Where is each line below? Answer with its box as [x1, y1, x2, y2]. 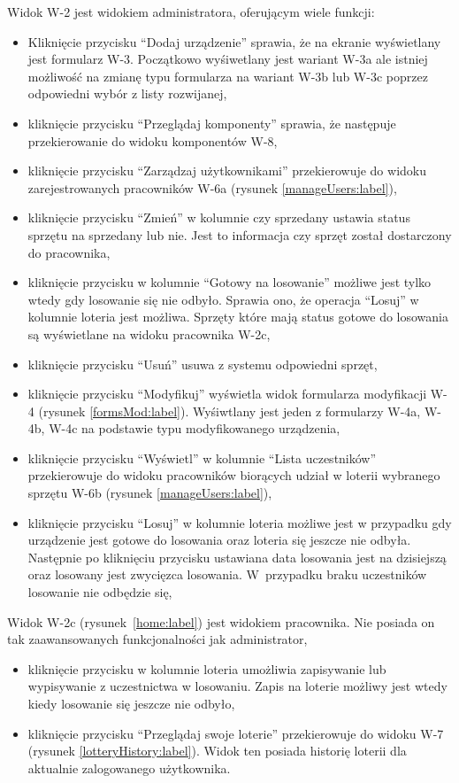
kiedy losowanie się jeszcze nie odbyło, [27, 694, 235, 712]
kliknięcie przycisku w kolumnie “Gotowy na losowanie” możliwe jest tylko [27, 273, 432, 291]
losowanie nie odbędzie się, [27, 583, 172, 601]
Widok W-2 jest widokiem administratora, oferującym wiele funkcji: [7, 3, 375, 20]
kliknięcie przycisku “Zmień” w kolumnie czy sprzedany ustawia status [27, 208, 410, 227]
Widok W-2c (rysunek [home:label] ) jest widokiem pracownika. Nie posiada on [7, 612, 435, 631]
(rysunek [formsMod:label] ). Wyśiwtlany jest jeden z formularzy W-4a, [38, 401, 421, 420]
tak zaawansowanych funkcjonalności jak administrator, [7, 630, 308, 648]
